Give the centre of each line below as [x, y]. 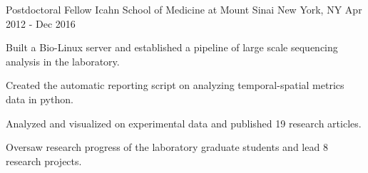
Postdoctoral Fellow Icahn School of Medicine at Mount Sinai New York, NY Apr [184, 9]
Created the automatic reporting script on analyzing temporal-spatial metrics [175, 85]
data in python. [40, 99]
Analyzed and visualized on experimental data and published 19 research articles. [184, 123]
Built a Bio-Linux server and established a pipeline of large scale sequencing [172, 47]
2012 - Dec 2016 [41, 23]
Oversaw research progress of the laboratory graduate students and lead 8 [167, 147]
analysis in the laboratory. [63, 61]
